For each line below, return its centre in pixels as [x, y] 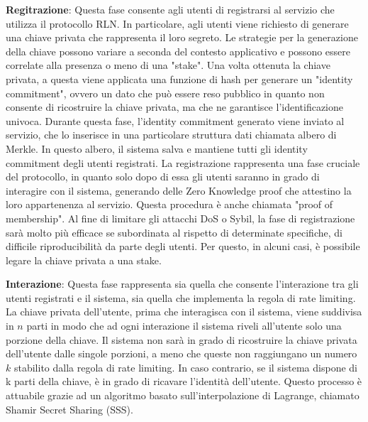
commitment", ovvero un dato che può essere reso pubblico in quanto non [165, 93]
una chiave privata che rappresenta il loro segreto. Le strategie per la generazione [182, 37]
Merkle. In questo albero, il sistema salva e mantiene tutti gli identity [157, 148]
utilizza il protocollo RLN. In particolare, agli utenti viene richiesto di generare [177, 23]
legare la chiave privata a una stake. [84, 260]
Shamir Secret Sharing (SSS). [69, 409]
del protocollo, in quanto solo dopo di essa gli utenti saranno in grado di [163, 177]
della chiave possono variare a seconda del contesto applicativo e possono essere [178, 51]
